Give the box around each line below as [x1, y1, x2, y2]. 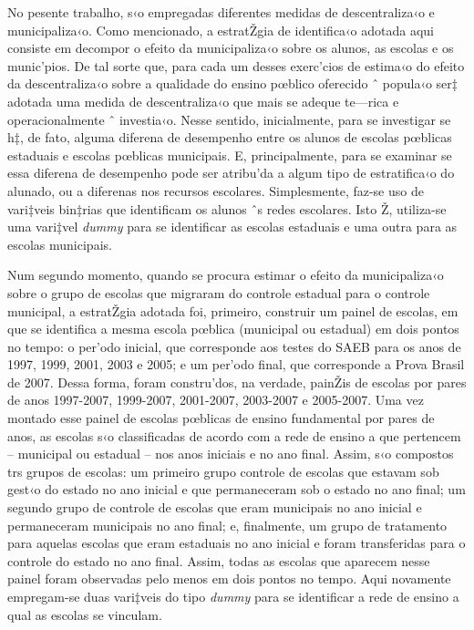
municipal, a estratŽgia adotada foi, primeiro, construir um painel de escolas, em [7, 301, 459, 320]
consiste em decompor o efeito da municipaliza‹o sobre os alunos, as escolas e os [7, 38, 454, 57]
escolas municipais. [7, 234, 112, 253]
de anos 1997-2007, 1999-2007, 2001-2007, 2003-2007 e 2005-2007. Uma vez [7, 390, 424, 409]
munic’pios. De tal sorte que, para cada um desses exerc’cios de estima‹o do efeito [7, 56, 465, 75]
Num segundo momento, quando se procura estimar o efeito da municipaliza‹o [7, 265, 444, 284]
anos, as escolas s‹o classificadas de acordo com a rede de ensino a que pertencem [7, 426, 461, 445]
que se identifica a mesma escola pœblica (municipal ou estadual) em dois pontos [7, 319, 459, 338]
